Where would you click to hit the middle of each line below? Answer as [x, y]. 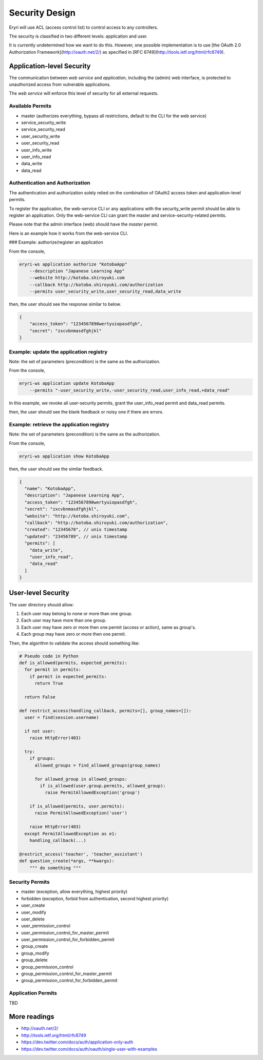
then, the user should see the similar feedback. [56, 469]
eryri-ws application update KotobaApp [67, 384]
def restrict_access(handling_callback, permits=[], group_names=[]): [105, 711]
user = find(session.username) [62, 717]
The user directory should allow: [41, 604]
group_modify [35, 953]
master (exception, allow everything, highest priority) [74, 892]
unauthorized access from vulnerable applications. [60, 84]
